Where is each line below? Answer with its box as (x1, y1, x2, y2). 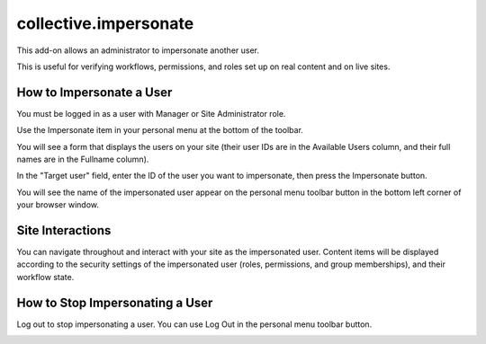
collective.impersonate (16, 13, 194, 33)
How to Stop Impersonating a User (16, 295, 213, 310)
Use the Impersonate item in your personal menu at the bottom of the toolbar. (16, 125, 303, 136)
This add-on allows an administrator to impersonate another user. (16, 45, 260, 56)
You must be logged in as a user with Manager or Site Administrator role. (16, 108, 286, 119)
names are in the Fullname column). (16, 154, 149, 165)
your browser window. (16, 199, 99, 210)
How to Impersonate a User (16, 84, 173, 100)
